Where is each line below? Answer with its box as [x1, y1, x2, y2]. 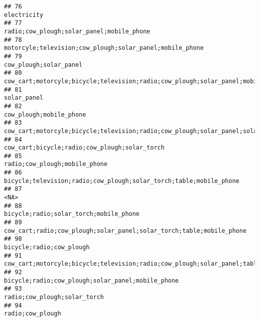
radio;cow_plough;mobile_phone [4, 160, 108, 168]
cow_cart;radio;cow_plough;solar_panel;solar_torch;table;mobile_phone [4, 227, 247, 234]
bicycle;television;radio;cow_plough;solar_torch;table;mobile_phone [4, 177, 240, 184]
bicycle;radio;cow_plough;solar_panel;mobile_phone [4, 277, 179, 284]
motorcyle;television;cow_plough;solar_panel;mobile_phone [4, 44, 204, 52]
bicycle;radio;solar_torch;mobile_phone [4, 210, 140, 218]
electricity [4, 11, 43, 18]
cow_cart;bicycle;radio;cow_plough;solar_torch [4, 144, 165, 152]
